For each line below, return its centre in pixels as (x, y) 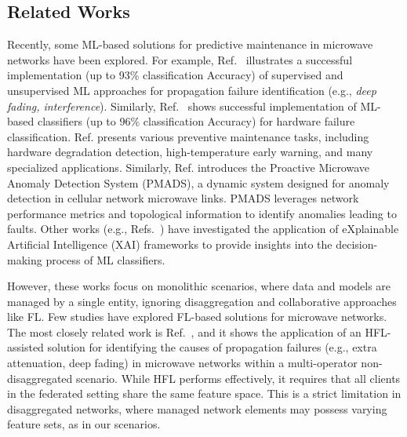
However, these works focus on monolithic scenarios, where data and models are (199, 286)
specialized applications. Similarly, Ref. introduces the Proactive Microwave (189, 167)
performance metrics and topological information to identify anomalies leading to (202, 213)
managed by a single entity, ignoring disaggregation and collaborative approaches (202, 301)
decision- (357, 244)
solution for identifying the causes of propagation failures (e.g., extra (212, 347)
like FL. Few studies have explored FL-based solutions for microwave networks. (197, 317)
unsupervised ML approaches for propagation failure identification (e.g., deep (192, 90)
